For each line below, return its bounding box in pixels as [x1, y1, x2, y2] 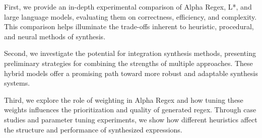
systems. [4, 78, 30, 88]
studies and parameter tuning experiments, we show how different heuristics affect [4, 114, 257, 124]
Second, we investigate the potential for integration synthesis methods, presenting [4, 48, 256, 58]
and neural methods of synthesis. [4, 31, 106, 41]
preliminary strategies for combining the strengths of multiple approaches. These [4, 57, 253, 68]
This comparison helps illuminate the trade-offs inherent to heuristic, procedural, [4, 21, 254, 32]
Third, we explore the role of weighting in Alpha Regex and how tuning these [4, 94, 243, 105]
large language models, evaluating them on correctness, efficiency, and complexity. [4, 11, 257, 22]
